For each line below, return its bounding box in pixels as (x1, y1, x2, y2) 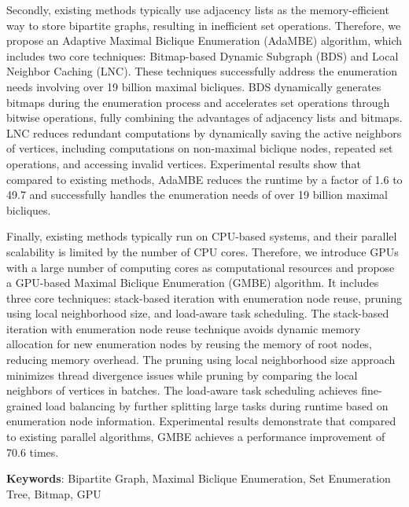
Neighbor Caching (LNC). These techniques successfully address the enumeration (6, 63, 398, 79)
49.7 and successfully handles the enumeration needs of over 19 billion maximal (6, 186, 389, 203)
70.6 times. (6, 443, 59, 460)
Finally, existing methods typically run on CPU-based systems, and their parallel (6, 228, 397, 244)
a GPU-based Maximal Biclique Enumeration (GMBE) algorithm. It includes (6, 274, 379, 291)
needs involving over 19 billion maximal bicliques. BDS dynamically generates (6, 78, 381, 94)
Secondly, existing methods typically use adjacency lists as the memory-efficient (6, 2, 389, 17)
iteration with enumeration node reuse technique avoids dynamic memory (6, 320, 361, 336)
